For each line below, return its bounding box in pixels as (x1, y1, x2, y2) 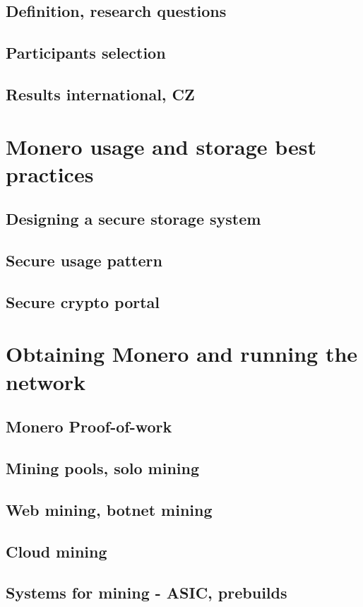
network (6, 367, 86, 396)
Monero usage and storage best (6, 131, 317, 160)
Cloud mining (6, 540, 107, 562)
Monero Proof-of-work (6, 416, 172, 437)
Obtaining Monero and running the (6, 339, 358, 368)
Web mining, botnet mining (6, 498, 213, 520)
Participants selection (6, 42, 166, 64)
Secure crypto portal (6, 290, 160, 312)
